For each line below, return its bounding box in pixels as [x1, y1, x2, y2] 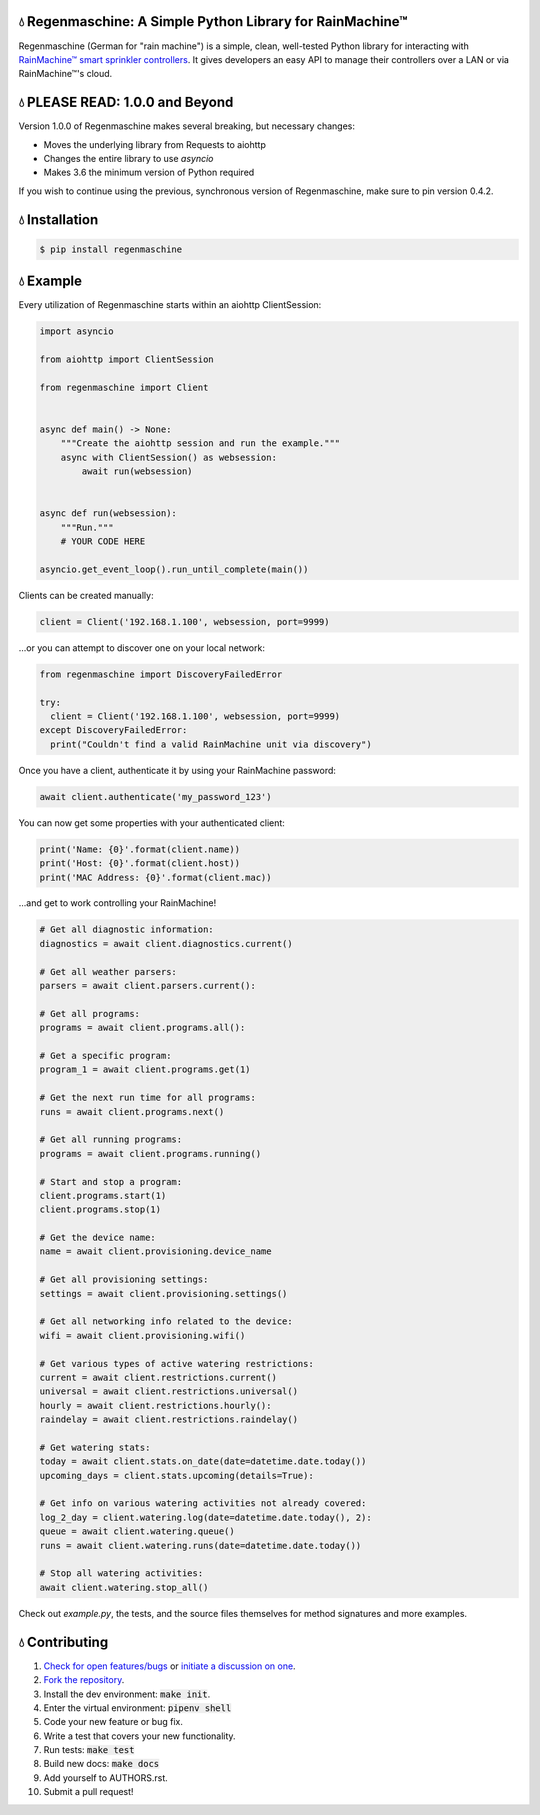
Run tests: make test [43, 1744, 135, 1756]
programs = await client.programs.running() [39, 1148, 262, 1159]
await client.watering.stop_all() [39, 1581, 209, 1593]
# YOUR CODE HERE [60, 536, 146, 547]
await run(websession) [81, 466, 194, 477]
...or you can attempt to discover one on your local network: [18, 641, 265, 654]
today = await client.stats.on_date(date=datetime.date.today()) [39, 1456, 367, 1467]
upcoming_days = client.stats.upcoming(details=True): [39, 1470, 314, 1481]
